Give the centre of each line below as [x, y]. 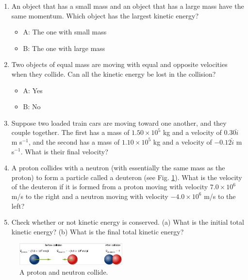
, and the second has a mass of [74, 141]
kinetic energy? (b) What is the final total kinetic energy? [98, 231]
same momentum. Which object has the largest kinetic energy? [105, 15]
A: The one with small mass [65, 32]
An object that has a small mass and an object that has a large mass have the [128, 6]
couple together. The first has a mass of [70, 132]
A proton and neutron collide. [64, 272]
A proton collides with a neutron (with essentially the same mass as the [118, 168]
